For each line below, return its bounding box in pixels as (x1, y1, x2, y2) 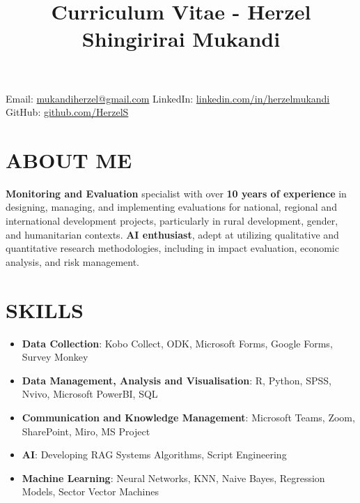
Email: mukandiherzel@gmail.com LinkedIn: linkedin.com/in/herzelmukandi (6, 91, 330, 105)
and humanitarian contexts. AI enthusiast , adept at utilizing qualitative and (6, 227, 339, 241)
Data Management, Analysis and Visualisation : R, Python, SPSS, (22, 373, 331, 387)
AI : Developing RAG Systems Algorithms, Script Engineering (22, 447, 287, 462)
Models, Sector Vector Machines (22, 484, 159, 499)
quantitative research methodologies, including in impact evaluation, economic (6, 241, 339, 255)
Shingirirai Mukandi (81, 24, 281, 53)
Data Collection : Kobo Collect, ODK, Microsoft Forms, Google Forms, (22, 336, 333, 350)
